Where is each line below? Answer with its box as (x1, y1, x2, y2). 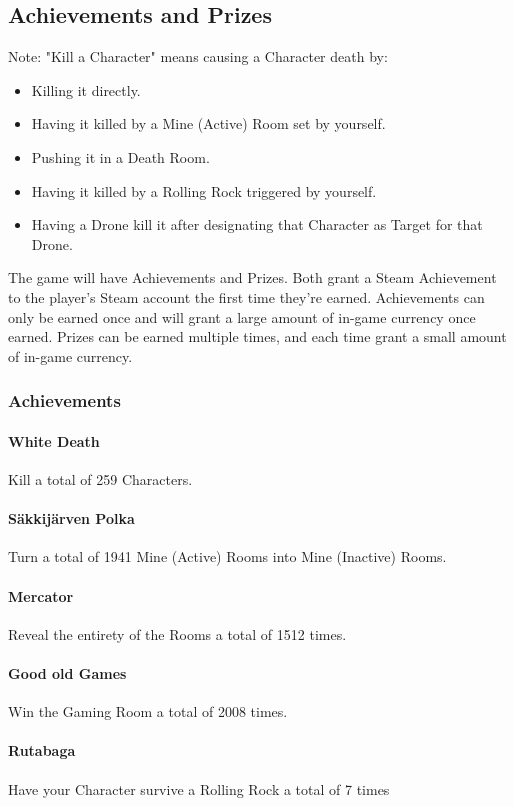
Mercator (8, 585, 74, 606)
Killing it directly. (31, 79, 141, 100)
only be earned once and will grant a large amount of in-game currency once (8, 306, 476, 327)
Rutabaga (8, 740, 76, 761)
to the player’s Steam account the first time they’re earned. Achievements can (8, 286, 485, 307)
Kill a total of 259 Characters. (8, 468, 193, 489)
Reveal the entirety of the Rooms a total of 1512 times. (8, 623, 347, 644)
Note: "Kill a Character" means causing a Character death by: (8, 46, 388, 67)
